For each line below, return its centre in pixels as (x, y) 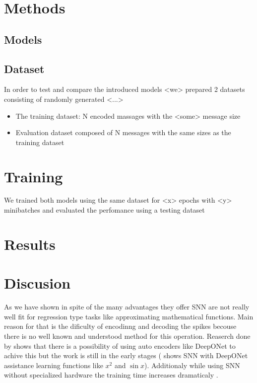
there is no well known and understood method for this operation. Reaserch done (127, 336)
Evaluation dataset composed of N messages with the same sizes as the (123, 132)
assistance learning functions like (54, 365)
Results (30, 244)
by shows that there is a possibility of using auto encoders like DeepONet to (120, 345)
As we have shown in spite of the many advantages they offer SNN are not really (127, 307)
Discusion (37, 283)
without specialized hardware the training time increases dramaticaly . (111, 375)
